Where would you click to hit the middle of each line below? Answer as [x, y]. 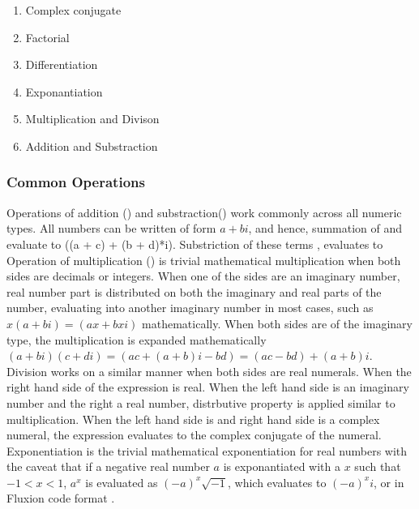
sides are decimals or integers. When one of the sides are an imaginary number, [203, 276]
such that [378, 466]
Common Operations [76, 182]
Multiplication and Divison [92, 119]
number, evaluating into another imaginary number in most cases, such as [190, 308]
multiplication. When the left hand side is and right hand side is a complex [193, 419]
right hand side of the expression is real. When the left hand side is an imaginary [208, 387]
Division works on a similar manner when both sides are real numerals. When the [209, 371]
